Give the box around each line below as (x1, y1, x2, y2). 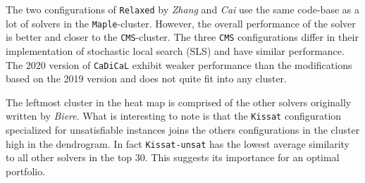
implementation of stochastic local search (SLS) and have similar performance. (6, 43, 345, 58)
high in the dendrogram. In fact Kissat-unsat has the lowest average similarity (6, 136, 350, 151)
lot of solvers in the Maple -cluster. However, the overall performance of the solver (6, 15, 356, 30)
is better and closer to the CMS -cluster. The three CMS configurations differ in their (6, 30, 359, 44)
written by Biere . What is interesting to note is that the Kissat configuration (6, 108, 342, 123)
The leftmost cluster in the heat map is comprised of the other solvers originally (6, 94, 352, 109)
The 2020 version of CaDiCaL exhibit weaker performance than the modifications (6, 57, 352, 72)
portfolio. (6, 163, 46, 178)
